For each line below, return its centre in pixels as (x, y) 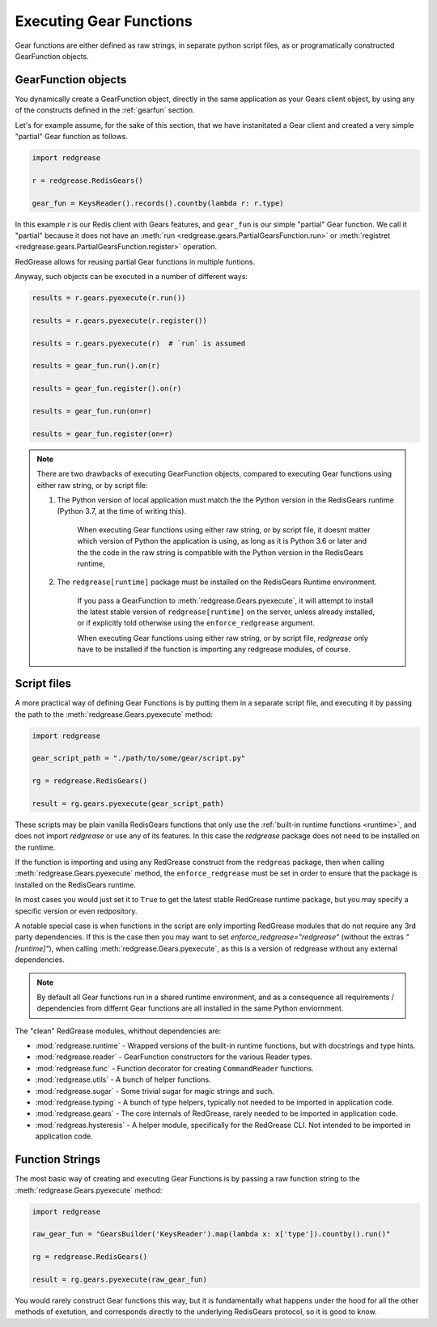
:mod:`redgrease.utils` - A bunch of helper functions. (123, 1079)
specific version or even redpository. (76, 911)
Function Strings (58, 1160)
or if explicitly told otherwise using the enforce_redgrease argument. (196, 623)
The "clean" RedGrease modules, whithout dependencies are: (118, 1031)
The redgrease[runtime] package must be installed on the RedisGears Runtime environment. (217, 582)
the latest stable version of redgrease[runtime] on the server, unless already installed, (226, 612)
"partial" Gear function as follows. (72, 137)
